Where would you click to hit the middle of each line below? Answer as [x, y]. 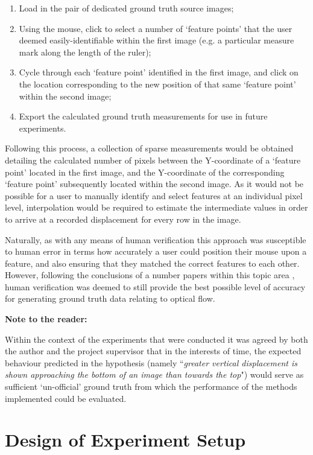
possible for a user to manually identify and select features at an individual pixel [154, 195]
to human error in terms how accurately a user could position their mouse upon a [156, 251]
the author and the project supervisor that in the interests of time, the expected [153, 351]
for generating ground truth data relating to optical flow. [110, 298]
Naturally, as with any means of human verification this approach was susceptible [156, 239]
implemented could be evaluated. [66, 398]
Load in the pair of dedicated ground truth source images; [126, 8]
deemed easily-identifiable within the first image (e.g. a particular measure [156, 40]
